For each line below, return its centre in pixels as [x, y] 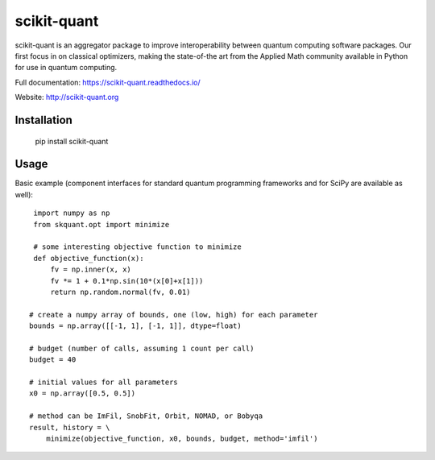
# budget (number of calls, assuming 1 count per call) [142, 348]
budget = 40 [53, 360]
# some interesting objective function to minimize [137, 247]
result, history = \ [70, 427]
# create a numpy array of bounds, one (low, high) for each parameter [174, 315]
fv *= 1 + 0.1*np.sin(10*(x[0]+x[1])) [127, 281]
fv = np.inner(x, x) [91, 269]
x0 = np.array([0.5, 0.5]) [83, 394]
